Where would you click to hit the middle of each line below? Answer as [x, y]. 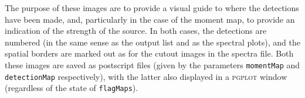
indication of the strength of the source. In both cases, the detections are [136, 31]
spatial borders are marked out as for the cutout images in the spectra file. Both [149, 53]
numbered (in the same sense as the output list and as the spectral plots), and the [152, 42]
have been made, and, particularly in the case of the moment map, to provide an [150, 19]
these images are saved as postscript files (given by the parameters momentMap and [152, 64]
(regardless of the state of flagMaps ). [72, 88]
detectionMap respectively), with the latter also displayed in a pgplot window [146, 76]
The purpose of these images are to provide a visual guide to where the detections [152, 8]
